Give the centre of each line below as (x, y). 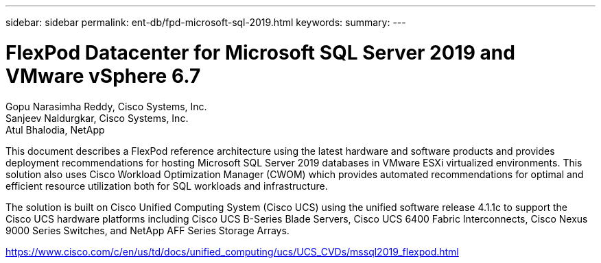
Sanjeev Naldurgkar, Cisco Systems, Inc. (97, 118)
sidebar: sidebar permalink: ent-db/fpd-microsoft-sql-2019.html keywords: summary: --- (206, 22)
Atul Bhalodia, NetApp (55, 129)
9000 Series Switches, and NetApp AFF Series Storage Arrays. (148, 230)
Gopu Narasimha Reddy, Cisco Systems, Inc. (106, 106)
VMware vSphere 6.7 (103, 76)
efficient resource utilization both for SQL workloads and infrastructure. (167, 186)
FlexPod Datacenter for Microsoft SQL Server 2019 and (260, 52)
